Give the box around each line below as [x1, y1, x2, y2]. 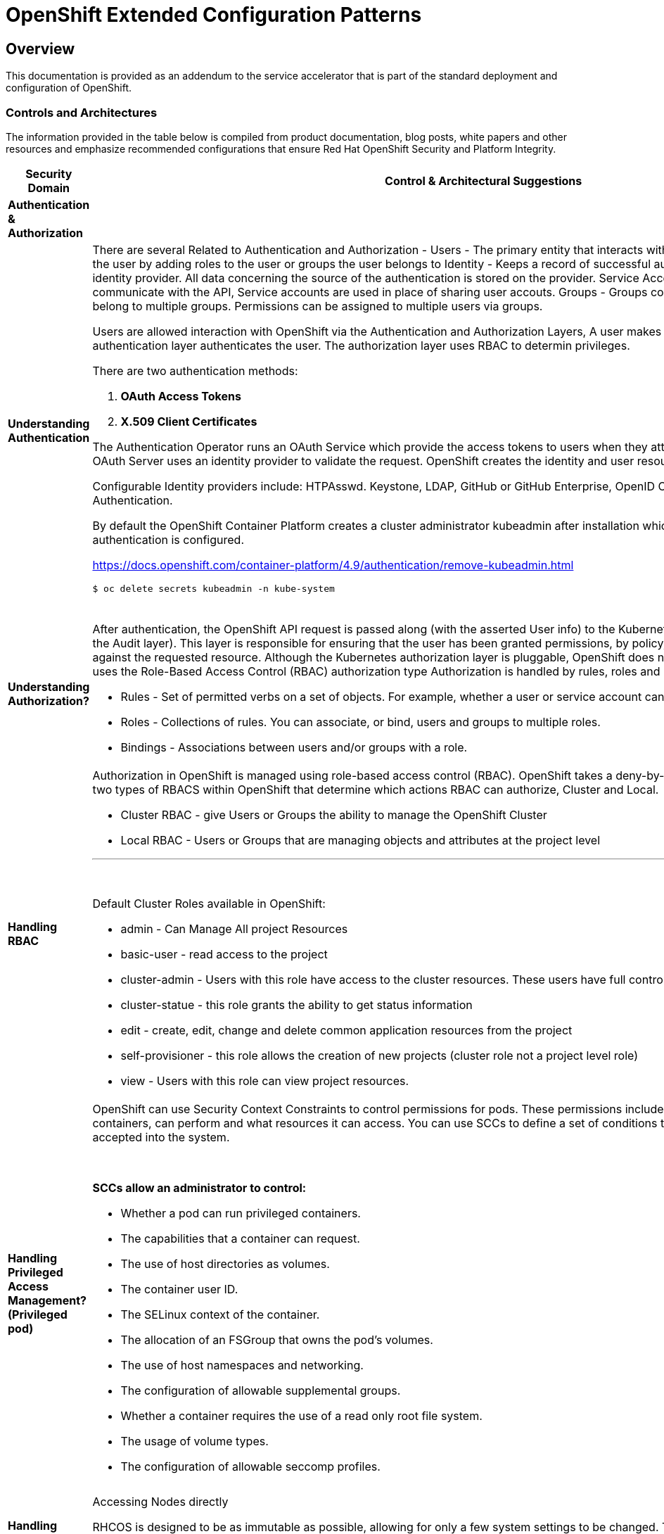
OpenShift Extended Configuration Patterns [6, 3, 422, 27]
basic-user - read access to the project [120, 946, 328, 961]
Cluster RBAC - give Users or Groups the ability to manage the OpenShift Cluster [120, 807, 547, 822]
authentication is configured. [92, 532, 244, 547]
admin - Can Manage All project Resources [120, 921, 348, 936]
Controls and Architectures [6, 105, 158, 120]
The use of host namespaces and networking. [120, 1357, 364, 1372]
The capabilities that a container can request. [120, 1231, 360, 1245]
